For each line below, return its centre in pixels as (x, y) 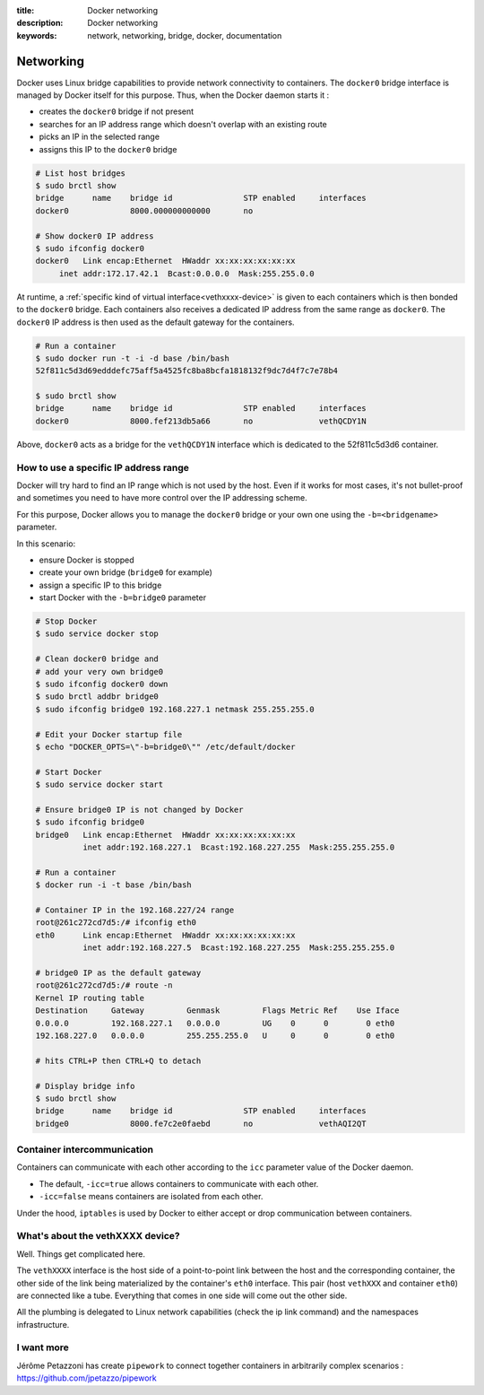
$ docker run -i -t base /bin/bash (113, 885)
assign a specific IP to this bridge (100, 585)
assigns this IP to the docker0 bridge (108, 149)
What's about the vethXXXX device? (99, 1236)
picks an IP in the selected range (99, 137)
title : (26, 10)
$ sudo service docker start (99, 785)
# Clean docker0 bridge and (97, 659)
